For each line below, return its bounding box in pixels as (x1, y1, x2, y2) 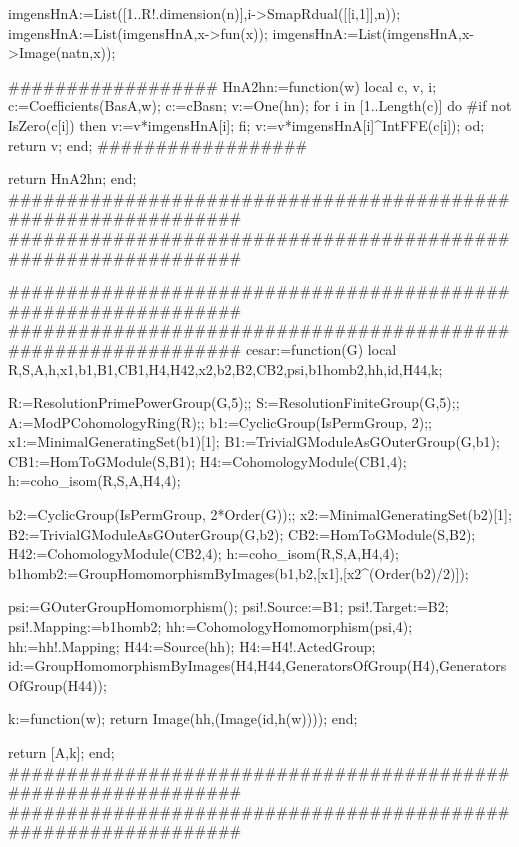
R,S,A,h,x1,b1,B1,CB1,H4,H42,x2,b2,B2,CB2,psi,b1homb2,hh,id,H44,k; (8, 358, 443, 379)
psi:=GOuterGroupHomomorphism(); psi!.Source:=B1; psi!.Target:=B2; (8, 596, 449, 617)
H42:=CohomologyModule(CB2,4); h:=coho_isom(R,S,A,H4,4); (8, 543, 399, 564)
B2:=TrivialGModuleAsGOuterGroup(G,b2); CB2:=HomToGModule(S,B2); (8, 523, 476, 544)
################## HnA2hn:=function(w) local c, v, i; (8, 75, 437, 96)
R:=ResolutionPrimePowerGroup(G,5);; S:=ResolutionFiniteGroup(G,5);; (8, 392, 460, 413)
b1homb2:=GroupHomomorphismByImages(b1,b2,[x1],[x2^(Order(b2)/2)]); (8, 562, 469, 583)
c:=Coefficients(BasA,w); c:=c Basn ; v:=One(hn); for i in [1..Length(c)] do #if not (8, 95, 512, 116)
